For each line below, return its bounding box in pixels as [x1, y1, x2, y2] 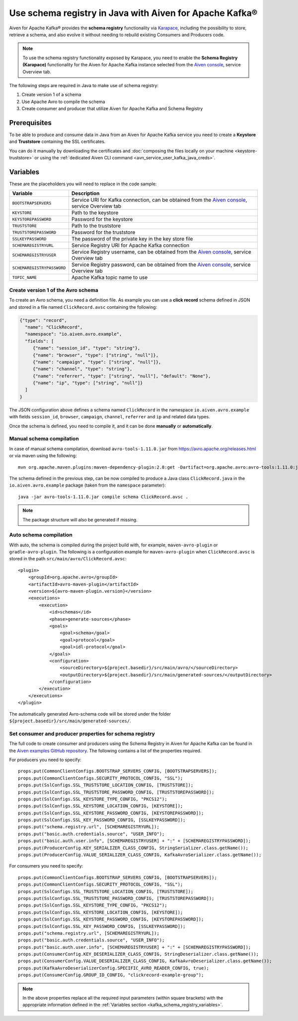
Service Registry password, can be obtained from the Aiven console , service [71, 261, 251, 268]
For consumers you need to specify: [9, 863, 83, 869]
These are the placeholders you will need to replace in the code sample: [9, 181, 157, 187]
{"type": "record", [19, 317, 67, 323]
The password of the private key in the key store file [71, 236, 193, 243]
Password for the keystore [71, 216, 133, 223]
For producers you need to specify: [9, 757, 81, 763]
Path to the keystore [71, 209, 119, 216]
